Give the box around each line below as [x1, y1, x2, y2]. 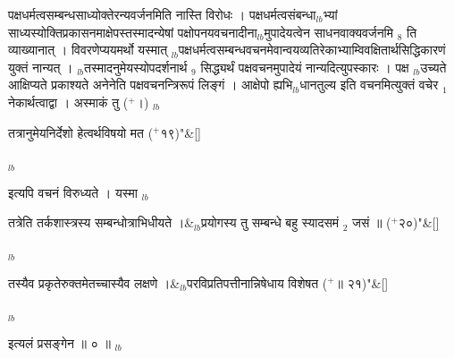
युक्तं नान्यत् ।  [8, 57, 78, 76]
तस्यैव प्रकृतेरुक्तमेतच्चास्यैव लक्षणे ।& [8, 273, 181, 292]
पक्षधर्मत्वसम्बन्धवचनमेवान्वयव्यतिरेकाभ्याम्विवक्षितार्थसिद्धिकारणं [178, 40, 446, 59]
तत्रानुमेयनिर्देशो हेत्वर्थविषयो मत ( [8, 123, 154, 141]
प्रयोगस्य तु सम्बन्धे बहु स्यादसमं [200, 213, 340, 232]
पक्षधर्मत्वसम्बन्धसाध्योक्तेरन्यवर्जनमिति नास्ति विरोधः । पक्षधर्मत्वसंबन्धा [8, 5, 316, 23]
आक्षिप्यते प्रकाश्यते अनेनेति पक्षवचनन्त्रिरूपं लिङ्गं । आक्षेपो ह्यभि [8, 75, 293, 94]
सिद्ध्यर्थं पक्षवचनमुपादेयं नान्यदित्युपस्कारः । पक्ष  [200, 57, 414, 76]
